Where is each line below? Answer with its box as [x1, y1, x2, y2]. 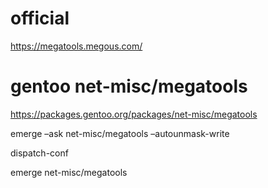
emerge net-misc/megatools [10, 166, 128, 178]
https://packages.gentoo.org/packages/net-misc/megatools [10, 108, 258, 120]
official [10, 7, 70, 30]
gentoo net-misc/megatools [10, 75, 248, 98]
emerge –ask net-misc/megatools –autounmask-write [10, 127, 230, 139]
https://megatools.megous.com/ [10, 40, 143, 52]
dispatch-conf [10, 147, 69, 159]
